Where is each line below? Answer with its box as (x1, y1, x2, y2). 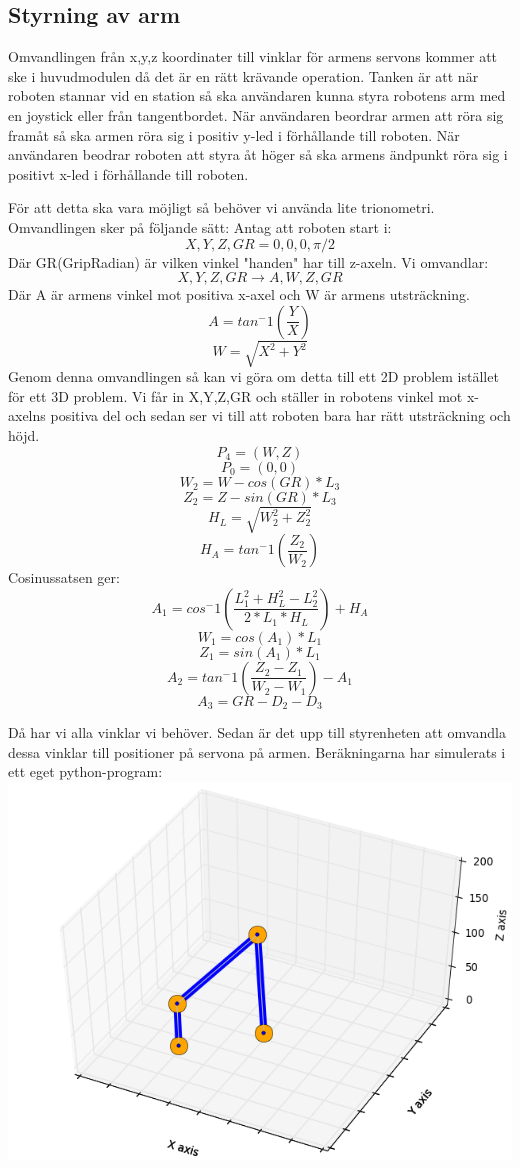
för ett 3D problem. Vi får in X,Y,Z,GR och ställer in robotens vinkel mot (8, 385, 463, 406)
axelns (8, 405, 46, 426)
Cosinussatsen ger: (8, 567, 120, 588)
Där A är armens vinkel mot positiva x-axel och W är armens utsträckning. (8, 284, 470, 305)
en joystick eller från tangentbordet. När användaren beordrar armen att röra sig (8, 104, 504, 125)
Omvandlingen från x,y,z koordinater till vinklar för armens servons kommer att (8, 46, 498, 67)
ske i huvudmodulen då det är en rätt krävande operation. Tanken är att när (8, 65, 479, 86)
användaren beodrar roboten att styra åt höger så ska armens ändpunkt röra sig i (8, 144, 508, 165)
